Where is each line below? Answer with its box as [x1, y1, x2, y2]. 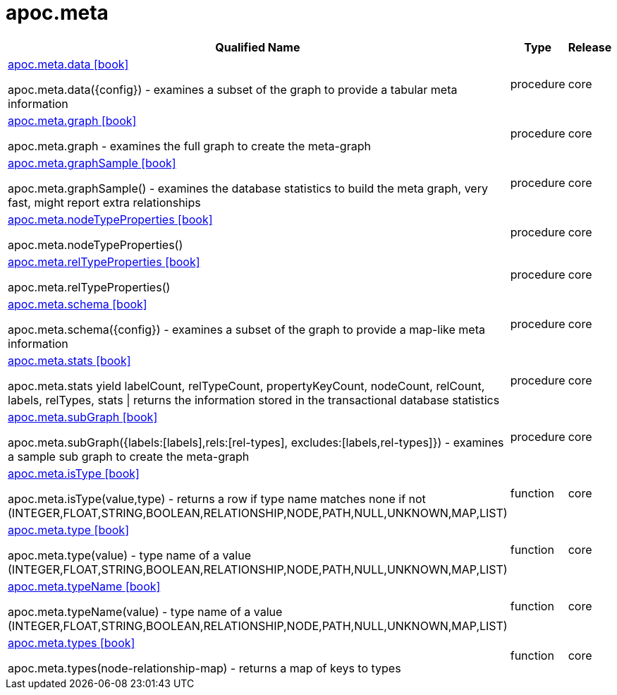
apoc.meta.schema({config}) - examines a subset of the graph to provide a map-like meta [8, 322, 485, 337]
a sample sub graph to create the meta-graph [8, 449, 250, 464]
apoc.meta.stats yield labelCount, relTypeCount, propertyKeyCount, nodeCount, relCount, [8, 378, 485, 393]
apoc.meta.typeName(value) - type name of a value [8, 604, 283, 619]
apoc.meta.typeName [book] [8, 579, 161, 593]
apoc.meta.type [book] [8, 522, 129, 537]
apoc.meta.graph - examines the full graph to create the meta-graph [8, 138, 371, 153]
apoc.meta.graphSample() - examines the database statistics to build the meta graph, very [8, 181, 488, 195]
